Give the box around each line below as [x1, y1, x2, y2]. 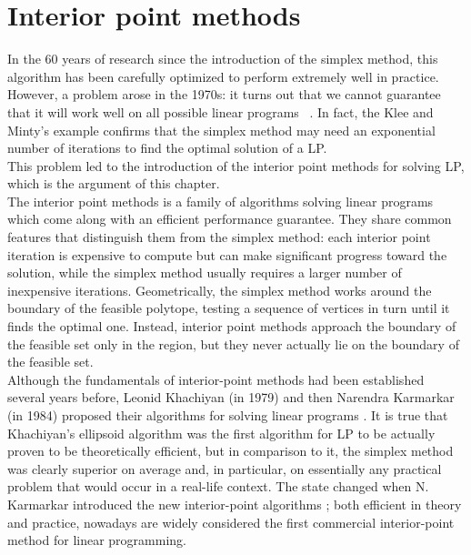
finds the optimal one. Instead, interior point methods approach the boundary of [7, 317, 456, 336]
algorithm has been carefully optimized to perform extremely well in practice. [7, 66, 439, 86]
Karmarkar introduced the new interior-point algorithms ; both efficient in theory [7, 494, 462, 513]
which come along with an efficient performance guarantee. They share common [7, 209, 452, 228]
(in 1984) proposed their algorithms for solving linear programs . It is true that [7, 406, 448, 424]
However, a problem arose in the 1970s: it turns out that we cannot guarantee [7, 85, 441, 104]
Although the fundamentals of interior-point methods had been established [7, 369, 425, 388]
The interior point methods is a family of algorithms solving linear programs [7, 191, 434, 210]
